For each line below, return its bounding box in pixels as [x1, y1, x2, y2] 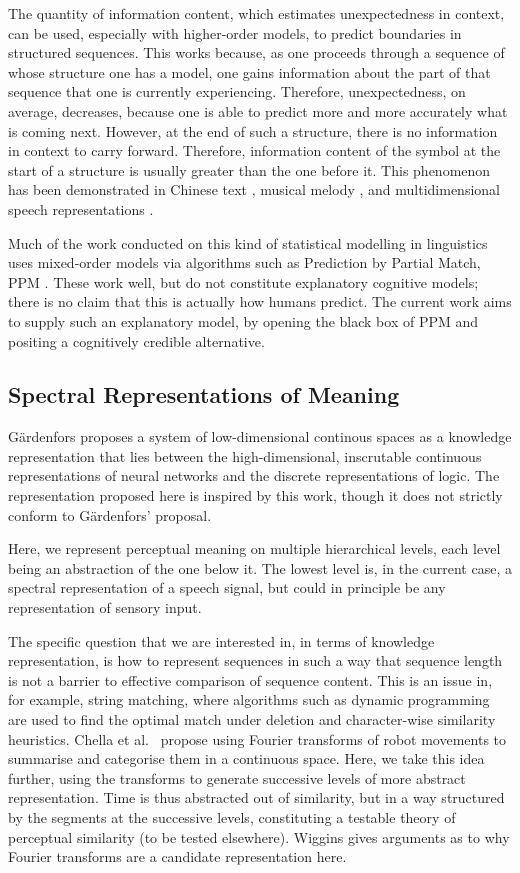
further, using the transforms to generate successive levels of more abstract [8, 767, 466, 788]
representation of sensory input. [8, 597, 202, 618]
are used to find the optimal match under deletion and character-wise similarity [8, 709, 496, 730]
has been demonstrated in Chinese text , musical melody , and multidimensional [8, 179, 500, 200]
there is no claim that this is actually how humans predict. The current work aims [8, 291, 512, 312]
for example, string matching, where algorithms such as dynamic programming [8, 689, 490, 710]
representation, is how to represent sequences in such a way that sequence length [8, 650, 503, 671]
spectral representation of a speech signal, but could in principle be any [8, 577, 446, 598]
